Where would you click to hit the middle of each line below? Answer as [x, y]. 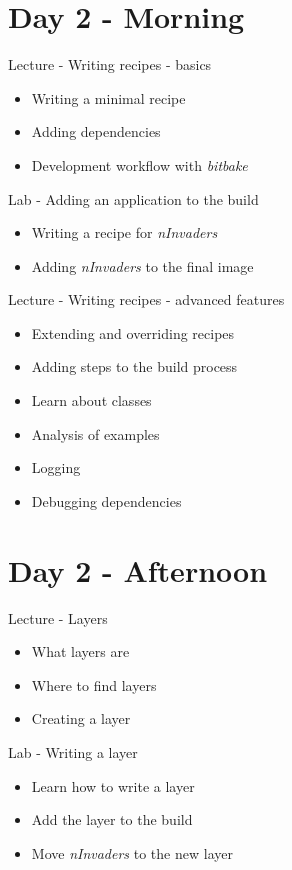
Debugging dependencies [106, 500]
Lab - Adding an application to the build [133, 198]
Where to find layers [94, 684]
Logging [56, 467]
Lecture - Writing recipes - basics [110, 64]
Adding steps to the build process [134, 366]
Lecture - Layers [58, 617]
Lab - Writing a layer [73, 751]
